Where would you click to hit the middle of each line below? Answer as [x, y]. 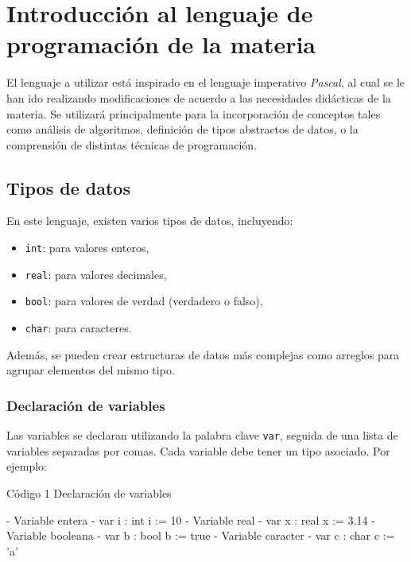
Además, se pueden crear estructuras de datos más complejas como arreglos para [203, 354]
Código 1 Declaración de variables [89, 492]
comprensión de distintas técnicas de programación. [132, 144]
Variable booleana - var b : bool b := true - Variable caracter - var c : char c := [201, 535]
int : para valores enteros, [87, 248]
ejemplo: [27, 466]
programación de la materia [161, 44]
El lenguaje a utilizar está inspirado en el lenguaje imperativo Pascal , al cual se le [206, 82]
